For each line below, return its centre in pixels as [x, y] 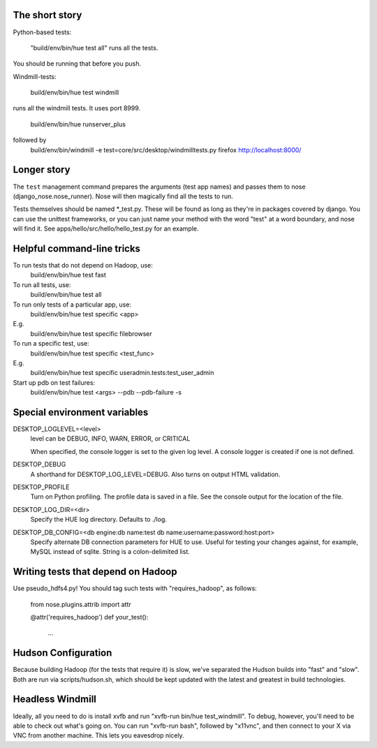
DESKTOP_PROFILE [41, 487]
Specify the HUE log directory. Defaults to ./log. [99, 520]
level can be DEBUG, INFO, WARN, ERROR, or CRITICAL [110, 439]
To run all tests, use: [42, 285]
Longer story [42, 170]
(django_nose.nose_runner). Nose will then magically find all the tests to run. [123, 196]
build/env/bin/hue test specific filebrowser [91, 333]
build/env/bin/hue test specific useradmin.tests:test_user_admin [122, 373]
